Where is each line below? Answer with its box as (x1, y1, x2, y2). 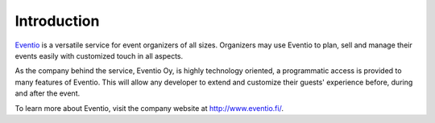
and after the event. (14, 88, 81, 98)
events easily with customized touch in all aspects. (14, 51, 184, 60)
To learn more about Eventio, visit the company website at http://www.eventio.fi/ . (14, 103, 284, 113)
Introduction (14, 12, 100, 30)
